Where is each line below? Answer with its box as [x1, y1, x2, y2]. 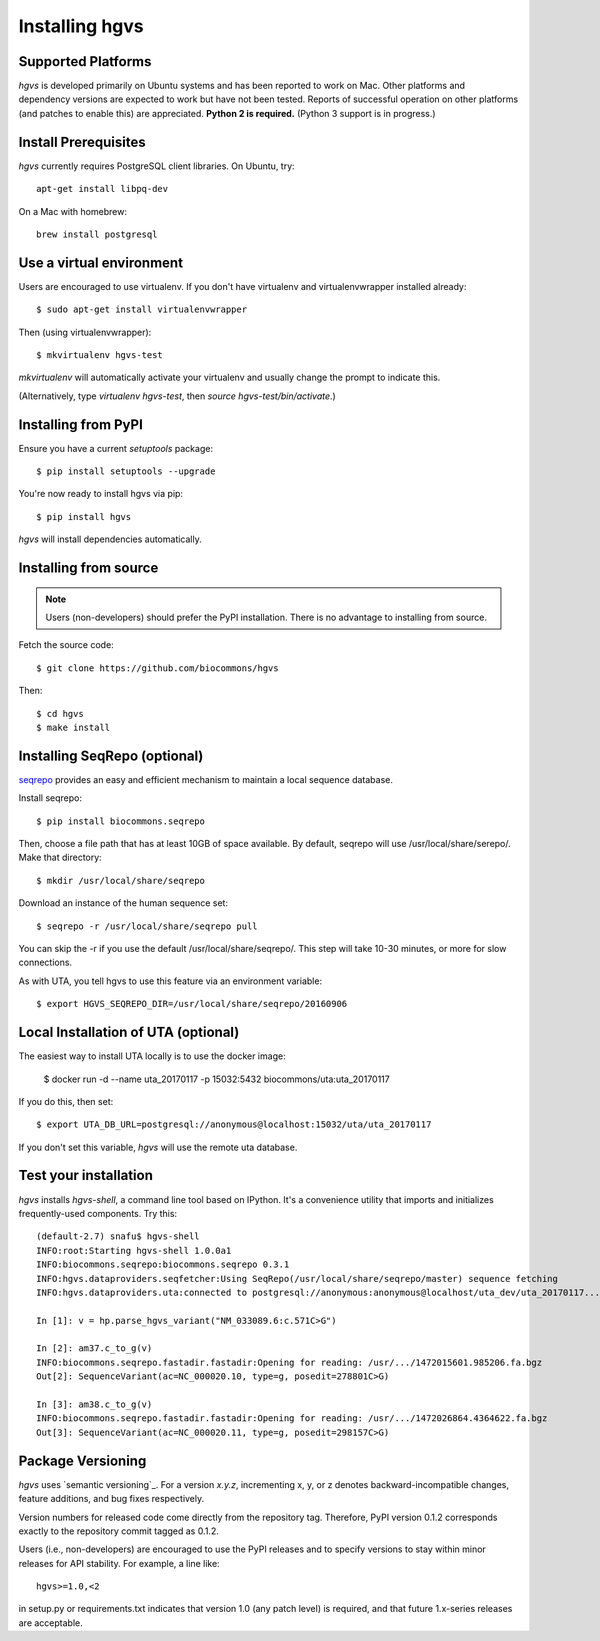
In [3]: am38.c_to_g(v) [36, 1399, 153, 1410]
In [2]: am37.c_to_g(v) [36, 1343, 153, 1354]
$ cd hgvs [36, 708, 84, 719]
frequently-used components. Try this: [18, 1207, 178, 1219]
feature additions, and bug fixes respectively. [18, 1493, 205, 1505]
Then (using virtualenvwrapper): [18, 326, 152, 338]
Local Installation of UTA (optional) [18, 1024, 240, 1041]
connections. [18, 956, 73, 969]
